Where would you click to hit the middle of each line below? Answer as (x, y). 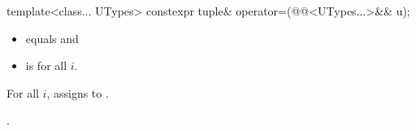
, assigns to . (78, 92)
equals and (52, 38)
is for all (46, 65)
